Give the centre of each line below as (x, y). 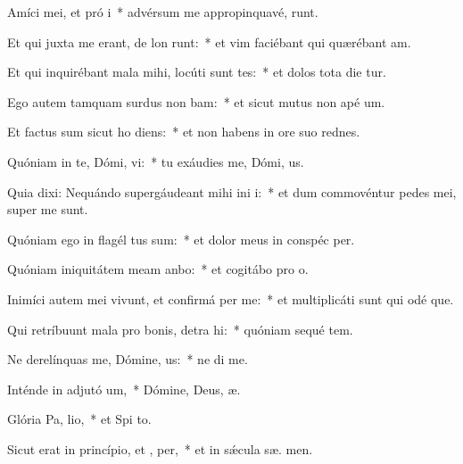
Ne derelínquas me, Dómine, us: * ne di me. (128, 359)
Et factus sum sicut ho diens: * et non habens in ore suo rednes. (184, 132)
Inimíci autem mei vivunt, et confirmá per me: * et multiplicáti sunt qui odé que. (231, 298)
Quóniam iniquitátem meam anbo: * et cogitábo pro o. (158, 269)
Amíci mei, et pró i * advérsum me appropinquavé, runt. (163, 12)
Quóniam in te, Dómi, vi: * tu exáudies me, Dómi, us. (156, 161)
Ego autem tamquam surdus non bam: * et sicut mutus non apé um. (196, 101)
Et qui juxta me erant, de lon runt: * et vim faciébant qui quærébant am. (209, 41)
